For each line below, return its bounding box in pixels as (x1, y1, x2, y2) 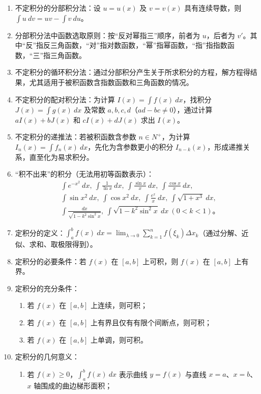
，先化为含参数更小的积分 (88, 141, 173, 152)
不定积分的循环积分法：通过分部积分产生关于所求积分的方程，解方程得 (15, 67, 250, 77)
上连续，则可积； (90, 300, 148, 311)
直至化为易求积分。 (29, 151, 94, 162)
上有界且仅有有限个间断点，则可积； (90, 317, 212, 327)
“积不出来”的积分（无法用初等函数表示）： (15, 168, 154, 179)
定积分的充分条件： (15, 283, 79, 293)
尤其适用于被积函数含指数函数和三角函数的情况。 (29, 76, 193, 87)
